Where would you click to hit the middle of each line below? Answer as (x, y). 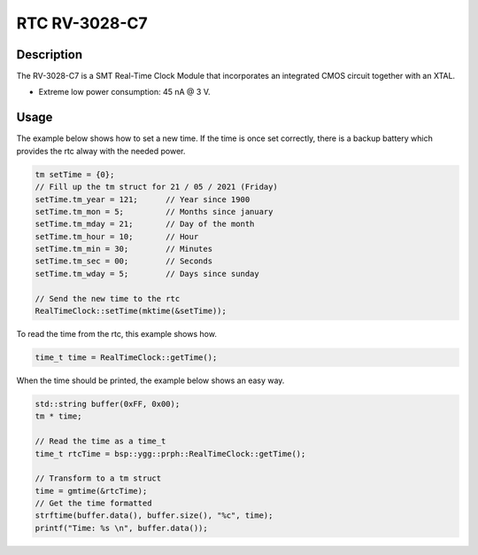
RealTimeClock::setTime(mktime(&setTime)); (131, 311)
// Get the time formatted (93, 504)
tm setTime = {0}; (75, 174)
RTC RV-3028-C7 (82, 23)
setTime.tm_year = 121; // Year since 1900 (143, 199)
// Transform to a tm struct (98, 478)
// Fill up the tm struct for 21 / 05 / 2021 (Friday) (156, 187)
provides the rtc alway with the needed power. (101, 151)
